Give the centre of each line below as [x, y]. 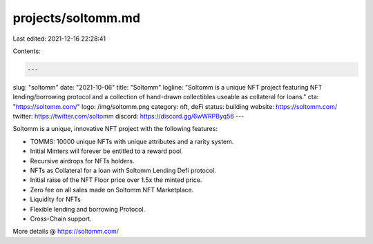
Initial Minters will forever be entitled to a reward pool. [106, 151]
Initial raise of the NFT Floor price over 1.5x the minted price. [116, 180]
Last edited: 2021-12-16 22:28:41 [59, 39]
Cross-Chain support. [61, 218]
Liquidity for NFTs [55, 199]
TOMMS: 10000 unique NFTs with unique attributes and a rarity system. [132, 141]
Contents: [27, 51]
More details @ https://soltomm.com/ [66, 232]
